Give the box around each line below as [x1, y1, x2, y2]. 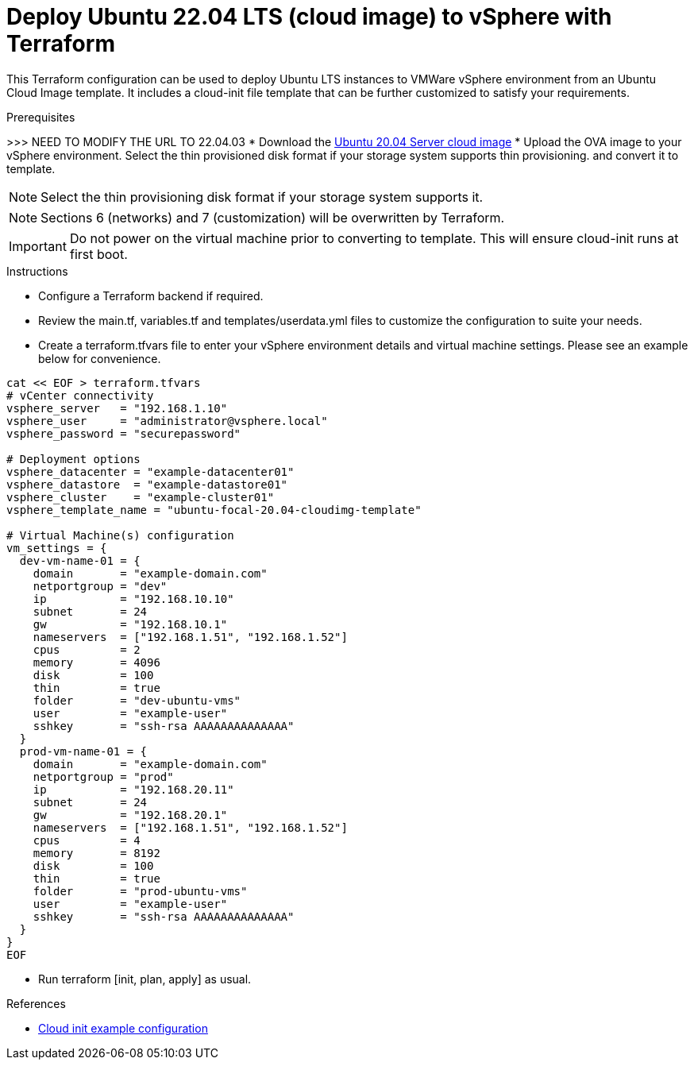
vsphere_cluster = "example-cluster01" [6, 490, 275, 504]
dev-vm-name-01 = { [19, 554, 141, 567]
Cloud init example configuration [38, 1021, 208, 1035]
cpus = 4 [33, 833, 141, 847]
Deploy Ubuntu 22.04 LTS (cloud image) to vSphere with [6, 3, 612, 30]
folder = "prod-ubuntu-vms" [33, 884, 248, 898]
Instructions [6, 264, 68, 278]
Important [9, 238, 67, 254]
